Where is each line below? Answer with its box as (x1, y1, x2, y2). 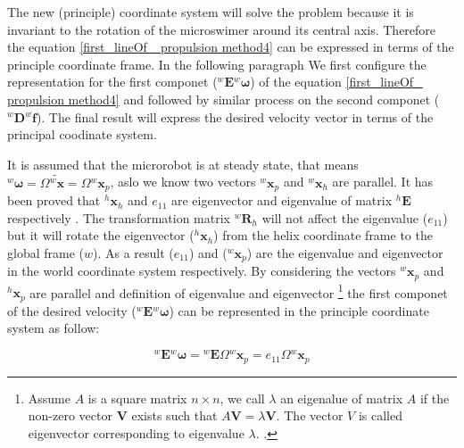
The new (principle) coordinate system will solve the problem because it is (7, 3, 414, 21)
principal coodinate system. (7, 125, 157, 144)
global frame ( (7, 243, 84, 261)
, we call (220, 388, 265, 407)
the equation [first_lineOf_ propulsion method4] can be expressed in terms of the (7, 37, 454, 56)
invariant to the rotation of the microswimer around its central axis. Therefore (7, 20, 436, 38)
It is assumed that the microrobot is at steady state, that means (7, 154, 359, 173)
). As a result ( (93, 243, 174, 261)
